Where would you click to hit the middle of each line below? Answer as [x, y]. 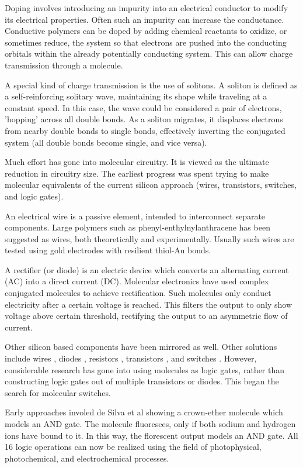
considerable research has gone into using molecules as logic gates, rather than [145, 369]
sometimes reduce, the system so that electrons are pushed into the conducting [146, 42]
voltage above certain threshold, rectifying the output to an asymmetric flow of [146, 316]
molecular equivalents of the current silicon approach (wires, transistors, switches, [151, 185]
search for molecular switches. [58, 392]
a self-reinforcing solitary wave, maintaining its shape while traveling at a [136, 96]
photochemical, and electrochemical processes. [87, 458]
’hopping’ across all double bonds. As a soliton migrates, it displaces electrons [144, 119]
